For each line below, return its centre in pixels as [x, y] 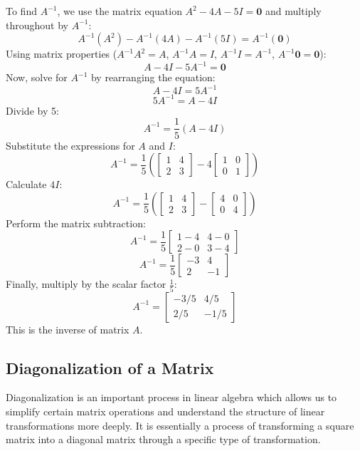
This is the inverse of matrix [68, 329]
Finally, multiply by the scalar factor [86, 284]
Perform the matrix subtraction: [76, 223]
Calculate [26, 184]
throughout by [37, 25]
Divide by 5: [32, 110]
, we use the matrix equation [120, 11]
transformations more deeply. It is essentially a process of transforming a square [180, 425]
